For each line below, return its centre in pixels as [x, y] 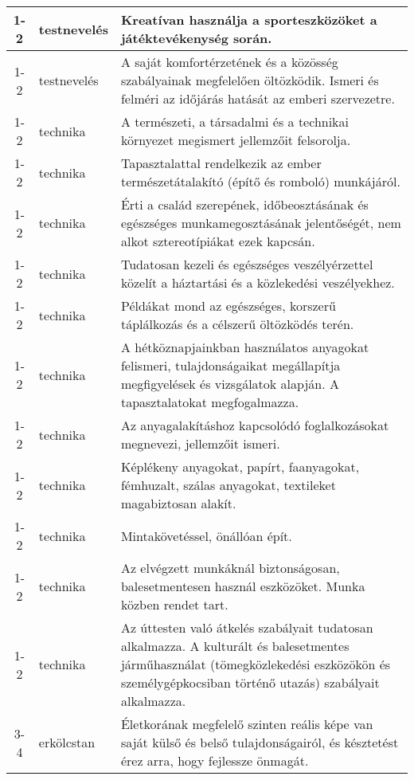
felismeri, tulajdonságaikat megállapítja [230, 365]
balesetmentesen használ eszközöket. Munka [243, 586]
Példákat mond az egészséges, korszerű [228, 306]
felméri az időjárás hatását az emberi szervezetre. [258, 98]
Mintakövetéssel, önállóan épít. [206, 535]
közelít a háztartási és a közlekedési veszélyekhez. [258, 282]
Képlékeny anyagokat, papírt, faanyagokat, [240, 466]
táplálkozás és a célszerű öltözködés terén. [237, 324]
